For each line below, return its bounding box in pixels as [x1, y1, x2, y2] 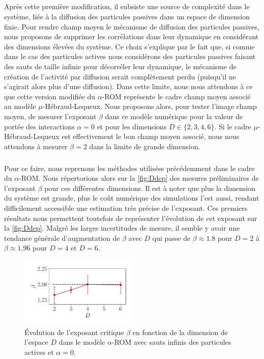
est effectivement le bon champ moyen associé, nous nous [62, 131, 240, 142]
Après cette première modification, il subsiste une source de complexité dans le [4, 1, 250, 12]
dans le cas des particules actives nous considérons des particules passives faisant [4, 51, 256, 62]
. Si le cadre [214, 121, 251, 131]
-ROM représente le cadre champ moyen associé [102, 91, 251, 101]
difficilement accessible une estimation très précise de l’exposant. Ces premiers [4, 203, 248, 213]
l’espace [24, 337, 48, 347]
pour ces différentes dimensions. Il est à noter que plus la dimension [44, 182, 255, 193]
